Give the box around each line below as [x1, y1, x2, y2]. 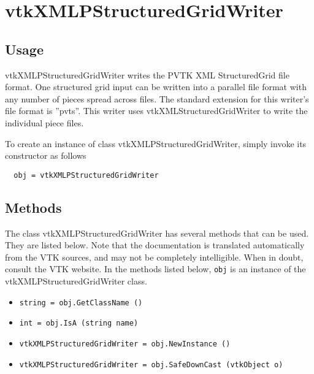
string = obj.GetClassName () [19, 298, 143, 307]
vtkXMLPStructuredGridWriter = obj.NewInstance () [19, 339, 231, 348]
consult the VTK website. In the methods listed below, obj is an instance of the [5, 262, 306, 275]
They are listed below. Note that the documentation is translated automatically [5, 239, 305, 251]
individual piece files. [5, 116, 84, 129]
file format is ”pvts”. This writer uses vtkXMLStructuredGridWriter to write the [5, 104, 308, 117]
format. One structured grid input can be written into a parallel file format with [5, 80, 307, 93]
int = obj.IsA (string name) [19, 319, 139, 328]
